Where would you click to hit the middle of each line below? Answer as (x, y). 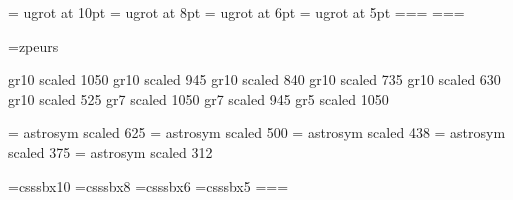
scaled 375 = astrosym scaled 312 (110, 151)
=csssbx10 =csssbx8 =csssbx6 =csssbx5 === (148, 185)
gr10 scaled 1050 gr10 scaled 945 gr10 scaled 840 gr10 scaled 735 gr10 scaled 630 (254, 79)
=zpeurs (33, 45)
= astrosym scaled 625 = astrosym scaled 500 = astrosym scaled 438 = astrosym (257, 132)
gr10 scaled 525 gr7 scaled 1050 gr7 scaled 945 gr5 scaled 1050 (198, 98)
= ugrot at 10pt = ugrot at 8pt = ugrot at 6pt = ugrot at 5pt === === (236, 12)
